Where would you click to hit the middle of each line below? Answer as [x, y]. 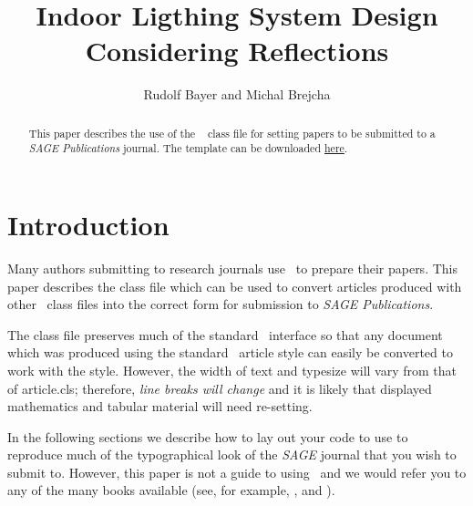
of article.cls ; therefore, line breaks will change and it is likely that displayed [220, 388]
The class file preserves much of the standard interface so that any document [225, 334]
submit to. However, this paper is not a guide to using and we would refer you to [237, 472]
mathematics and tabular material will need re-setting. [160, 406]
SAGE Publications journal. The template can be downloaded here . [188, 148]
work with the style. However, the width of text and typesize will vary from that [232, 370]
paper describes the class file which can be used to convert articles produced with [235, 286]
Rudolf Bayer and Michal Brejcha [237, 94]
